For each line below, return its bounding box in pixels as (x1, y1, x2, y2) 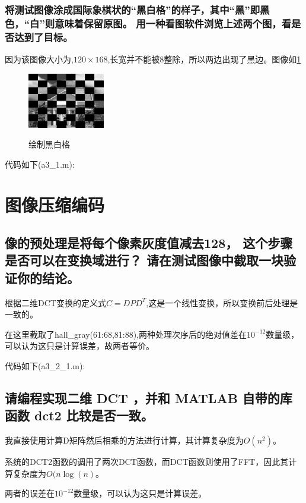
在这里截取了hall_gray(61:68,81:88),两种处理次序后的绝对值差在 (5, 328, 247, 340)
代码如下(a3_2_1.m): (5, 360, 85, 372)
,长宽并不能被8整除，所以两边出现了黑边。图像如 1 (107, 53, 301, 65)
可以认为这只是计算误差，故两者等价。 (5, 339, 154, 352)
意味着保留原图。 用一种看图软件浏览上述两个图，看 (55, 15, 292, 30)
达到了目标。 (14, 29, 73, 44)
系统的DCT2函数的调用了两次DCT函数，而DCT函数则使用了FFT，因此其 (5, 455, 289, 468)
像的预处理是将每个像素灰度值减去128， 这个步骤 (5, 234, 293, 252)
